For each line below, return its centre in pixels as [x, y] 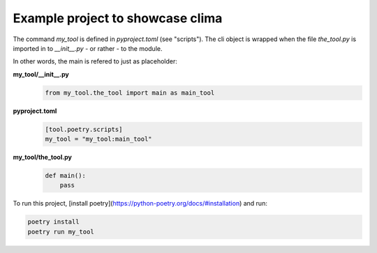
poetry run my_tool [61, 231]
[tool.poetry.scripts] [84, 129]
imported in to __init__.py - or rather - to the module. [88, 48]
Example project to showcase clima [118, 18]
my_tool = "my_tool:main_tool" [99, 139]
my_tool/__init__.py [41, 74]
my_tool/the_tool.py [43, 158]
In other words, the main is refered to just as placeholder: [95, 61]
